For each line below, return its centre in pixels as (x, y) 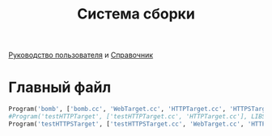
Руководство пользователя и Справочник (81, 55)
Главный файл (60, 87)
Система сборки (136, 14)
